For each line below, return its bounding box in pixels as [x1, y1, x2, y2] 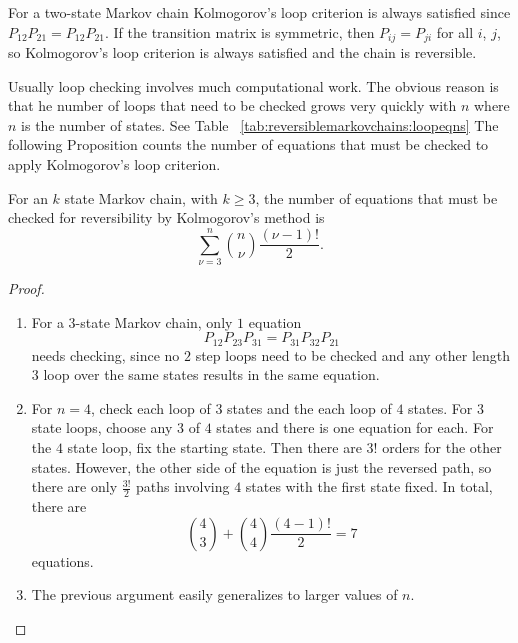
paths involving [136, 476, 230, 497]
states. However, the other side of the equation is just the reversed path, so [31, 456, 492, 477]
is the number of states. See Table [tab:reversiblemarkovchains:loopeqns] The [21, 114, 499, 135]
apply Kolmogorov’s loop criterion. [8, 154, 221, 175]
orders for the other [382, 436, 502, 457]
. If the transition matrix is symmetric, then [104, 21, 375, 42]
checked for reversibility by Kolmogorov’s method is [8, 207, 325, 228]
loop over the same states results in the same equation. [43, 364, 380, 385]
